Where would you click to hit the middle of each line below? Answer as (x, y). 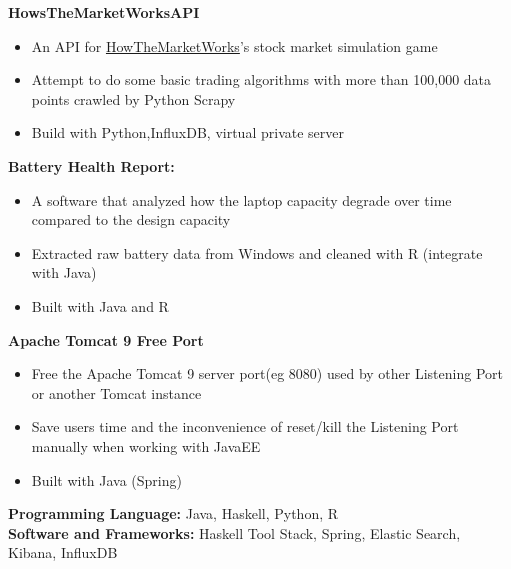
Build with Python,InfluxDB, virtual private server (187, 132)
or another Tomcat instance (116, 392)
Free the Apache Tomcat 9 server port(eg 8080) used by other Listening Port (267, 373)
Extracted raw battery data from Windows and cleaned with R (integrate (257, 252)
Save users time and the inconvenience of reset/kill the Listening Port (245, 426)
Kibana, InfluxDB (63, 552)
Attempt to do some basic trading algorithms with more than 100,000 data (261, 79)
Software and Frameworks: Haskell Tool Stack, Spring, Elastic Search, (234, 532)
